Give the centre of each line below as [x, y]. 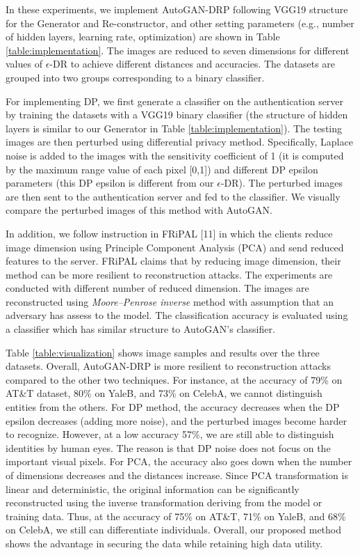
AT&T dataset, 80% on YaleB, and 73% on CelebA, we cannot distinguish [164, 393]
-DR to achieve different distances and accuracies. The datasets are [193, 64]
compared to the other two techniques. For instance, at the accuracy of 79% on [174, 379]
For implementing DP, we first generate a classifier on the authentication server [175, 101]
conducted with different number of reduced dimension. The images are [157, 288]
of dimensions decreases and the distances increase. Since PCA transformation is [177, 475]
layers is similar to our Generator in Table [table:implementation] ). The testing [174, 128]
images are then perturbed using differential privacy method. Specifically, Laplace [179, 142]
